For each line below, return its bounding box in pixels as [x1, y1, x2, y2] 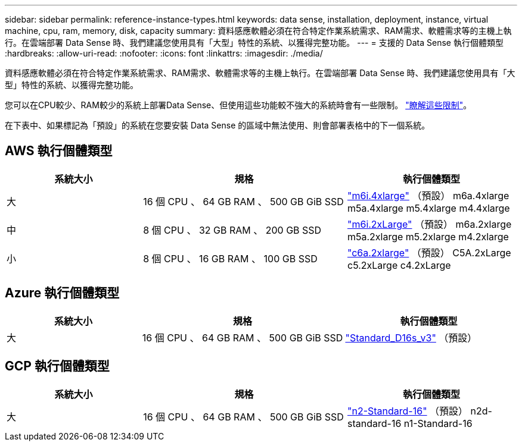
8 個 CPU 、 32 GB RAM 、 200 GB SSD [143, 224, 322, 236]
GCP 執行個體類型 [5, 359, 110, 374]
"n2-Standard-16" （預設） [347, 404, 468, 417]
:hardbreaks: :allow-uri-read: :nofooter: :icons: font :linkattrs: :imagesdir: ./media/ [5, 48, 323, 58]
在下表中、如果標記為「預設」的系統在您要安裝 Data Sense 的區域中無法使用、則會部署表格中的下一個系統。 [5, 120, 430, 130]
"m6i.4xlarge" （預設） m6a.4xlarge [347, 189, 509, 202]
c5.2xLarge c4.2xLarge [347, 259, 451, 271]
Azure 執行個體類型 [5, 285, 120, 301]
